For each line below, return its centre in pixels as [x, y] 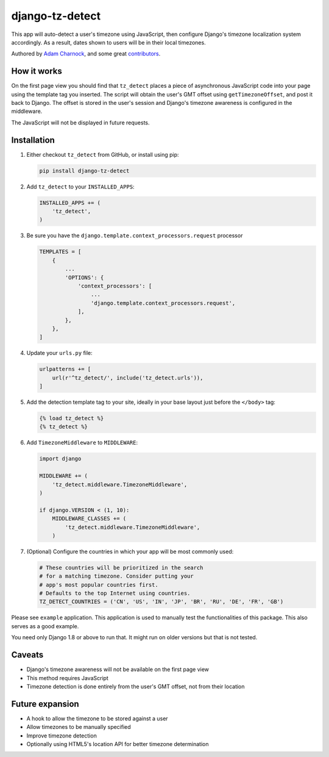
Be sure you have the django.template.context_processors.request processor [135, 235]
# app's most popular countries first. [99, 585]
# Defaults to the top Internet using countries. [115, 594]
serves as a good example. [45, 626]
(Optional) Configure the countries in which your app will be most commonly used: [130, 551]
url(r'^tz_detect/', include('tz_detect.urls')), [128, 378]
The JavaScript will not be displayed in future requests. [80, 123]
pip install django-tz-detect [84, 170]
